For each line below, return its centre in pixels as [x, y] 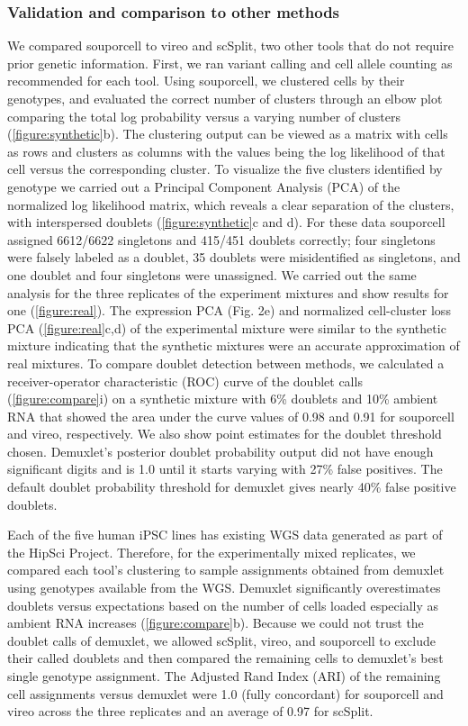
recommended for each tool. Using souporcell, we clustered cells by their [206, 81]
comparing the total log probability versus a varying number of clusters [204, 116]
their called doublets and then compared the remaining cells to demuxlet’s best [225, 658]
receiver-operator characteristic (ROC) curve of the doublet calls [185, 381]
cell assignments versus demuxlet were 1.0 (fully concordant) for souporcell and [225, 693]
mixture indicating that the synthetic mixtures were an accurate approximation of [234, 345]
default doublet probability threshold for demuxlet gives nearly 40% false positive [232, 487]
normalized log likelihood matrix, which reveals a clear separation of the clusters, [231, 204]
